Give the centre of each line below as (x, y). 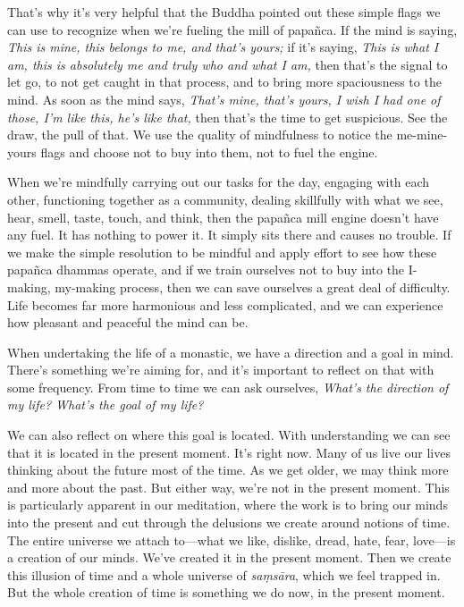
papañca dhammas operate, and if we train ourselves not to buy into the (206, 270)
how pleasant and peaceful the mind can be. (128, 322)
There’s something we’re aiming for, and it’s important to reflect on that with (221, 370)
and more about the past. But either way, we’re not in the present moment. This (228, 487)
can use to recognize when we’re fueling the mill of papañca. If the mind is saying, (232, 29)
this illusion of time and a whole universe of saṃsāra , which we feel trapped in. (224, 574)
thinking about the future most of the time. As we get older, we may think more (228, 470)
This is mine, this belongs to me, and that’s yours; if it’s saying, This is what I (223, 47)
